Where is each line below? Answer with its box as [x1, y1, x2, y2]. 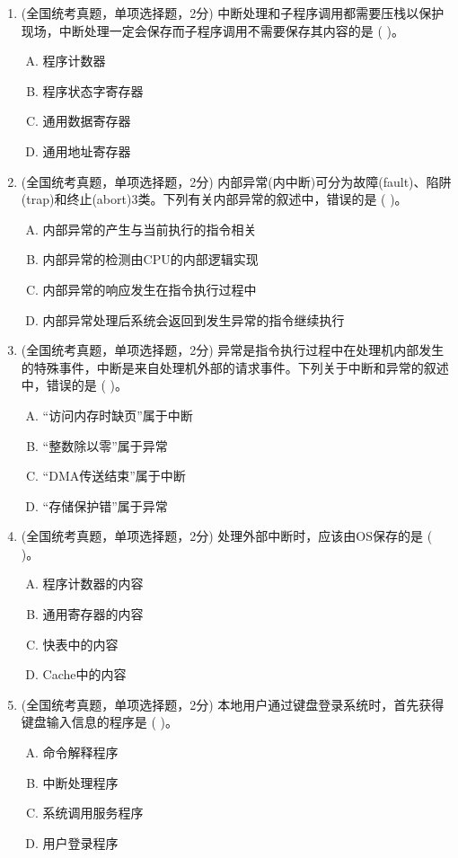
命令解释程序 [42, 743, 119, 762]
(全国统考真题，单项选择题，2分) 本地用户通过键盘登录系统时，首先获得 [21, 694, 445, 713]
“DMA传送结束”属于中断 [42, 466, 186, 485]
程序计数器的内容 [42, 574, 144, 593]
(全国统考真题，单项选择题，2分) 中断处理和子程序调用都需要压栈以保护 [21, 4, 445, 22]
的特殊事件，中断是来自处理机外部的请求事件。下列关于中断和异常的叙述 [21, 358, 449, 376]
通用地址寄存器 [42, 141, 131, 160]
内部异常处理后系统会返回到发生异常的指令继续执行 [42, 310, 345, 329]
